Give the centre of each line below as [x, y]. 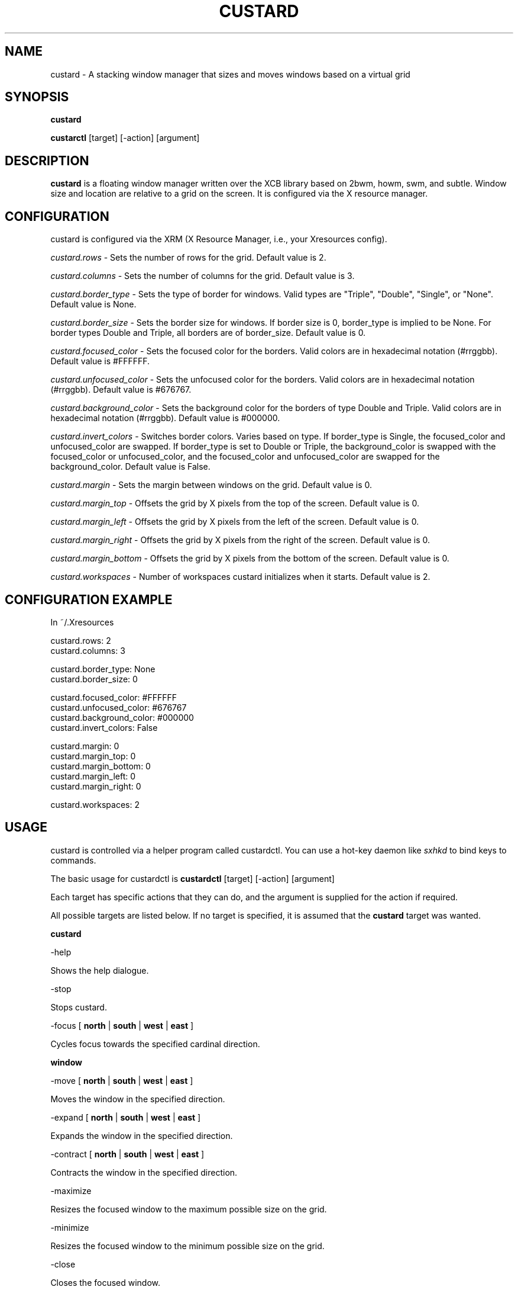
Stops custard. [79, 1007]
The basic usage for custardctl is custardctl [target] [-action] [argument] [192, 878]
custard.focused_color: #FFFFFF [114, 697]
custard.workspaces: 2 [95, 804]
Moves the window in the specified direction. [138, 1099]
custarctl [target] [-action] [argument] [125, 138]
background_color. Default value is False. [130, 467]
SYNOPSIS [37, 97]
